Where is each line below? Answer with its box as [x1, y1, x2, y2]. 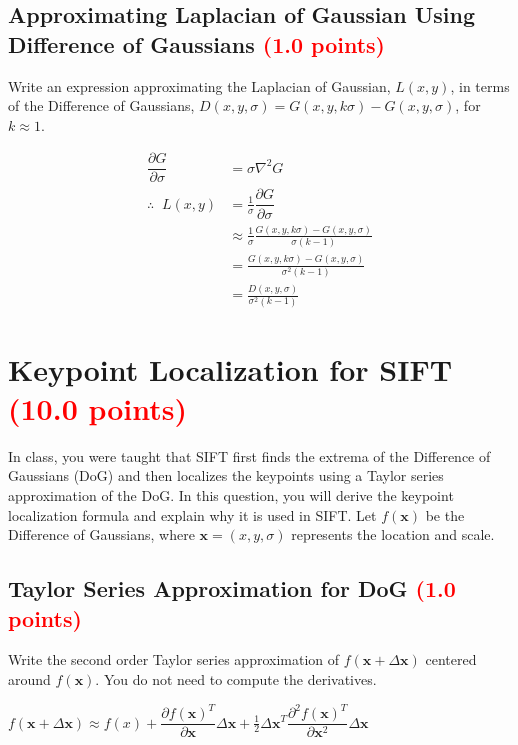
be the [425, 504, 465, 525]
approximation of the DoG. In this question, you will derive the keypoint [8, 485, 454, 506]
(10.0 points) [8, 387, 188, 428]
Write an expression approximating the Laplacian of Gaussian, [8, 75, 391, 96]
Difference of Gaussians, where [8, 524, 195, 545]
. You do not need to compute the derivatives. [95, 669, 377, 689]
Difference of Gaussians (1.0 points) [8, 28, 385, 59]
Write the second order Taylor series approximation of [8, 649, 340, 670]
